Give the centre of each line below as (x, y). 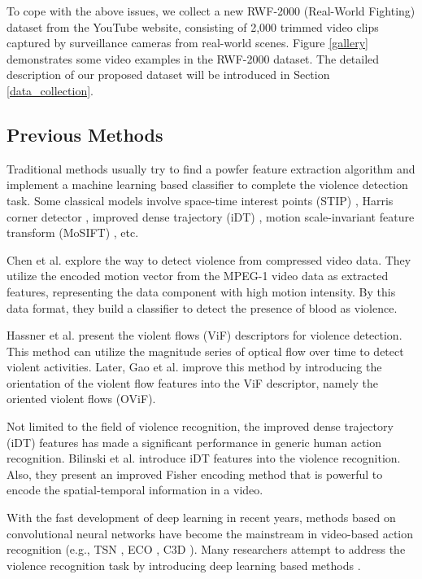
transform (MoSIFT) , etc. (73, 232)
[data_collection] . (50, 90)
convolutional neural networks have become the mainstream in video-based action (210, 533)
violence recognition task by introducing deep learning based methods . (184, 565)
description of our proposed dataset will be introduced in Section (168, 75)
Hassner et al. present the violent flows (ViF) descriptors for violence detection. (204, 335)
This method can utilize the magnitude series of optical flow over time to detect (205, 351)
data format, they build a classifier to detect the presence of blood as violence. (202, 307)
